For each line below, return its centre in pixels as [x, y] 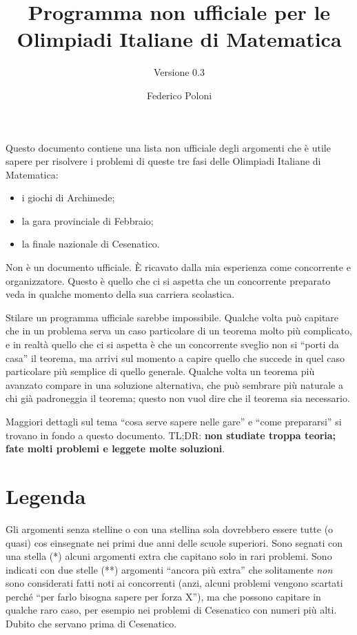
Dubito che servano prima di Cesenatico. [91, 624]
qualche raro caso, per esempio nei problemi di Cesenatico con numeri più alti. [171, 610]
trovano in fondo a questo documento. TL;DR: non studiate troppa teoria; [171, 435]
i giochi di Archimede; [68, 198]
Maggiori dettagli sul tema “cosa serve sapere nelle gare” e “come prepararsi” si [174, 421]
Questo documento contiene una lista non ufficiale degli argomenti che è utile [168, 147]
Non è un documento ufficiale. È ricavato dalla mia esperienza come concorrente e [178, 267]
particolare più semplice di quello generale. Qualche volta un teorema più [160, 371]
